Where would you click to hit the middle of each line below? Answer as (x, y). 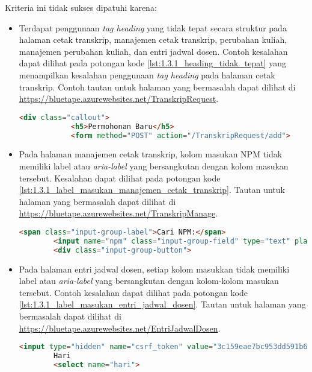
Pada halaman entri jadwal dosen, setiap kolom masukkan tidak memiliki (154, 269)
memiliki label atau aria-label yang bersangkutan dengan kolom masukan (154, 166)
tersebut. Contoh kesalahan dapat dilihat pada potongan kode (133, 292)
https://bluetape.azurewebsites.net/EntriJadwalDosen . (120, 328)
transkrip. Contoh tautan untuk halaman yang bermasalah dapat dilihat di (157, 87)
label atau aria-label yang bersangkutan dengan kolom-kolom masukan (149, 281)
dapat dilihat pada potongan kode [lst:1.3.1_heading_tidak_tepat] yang (153, 63)
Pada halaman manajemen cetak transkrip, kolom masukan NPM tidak (151, 154)
